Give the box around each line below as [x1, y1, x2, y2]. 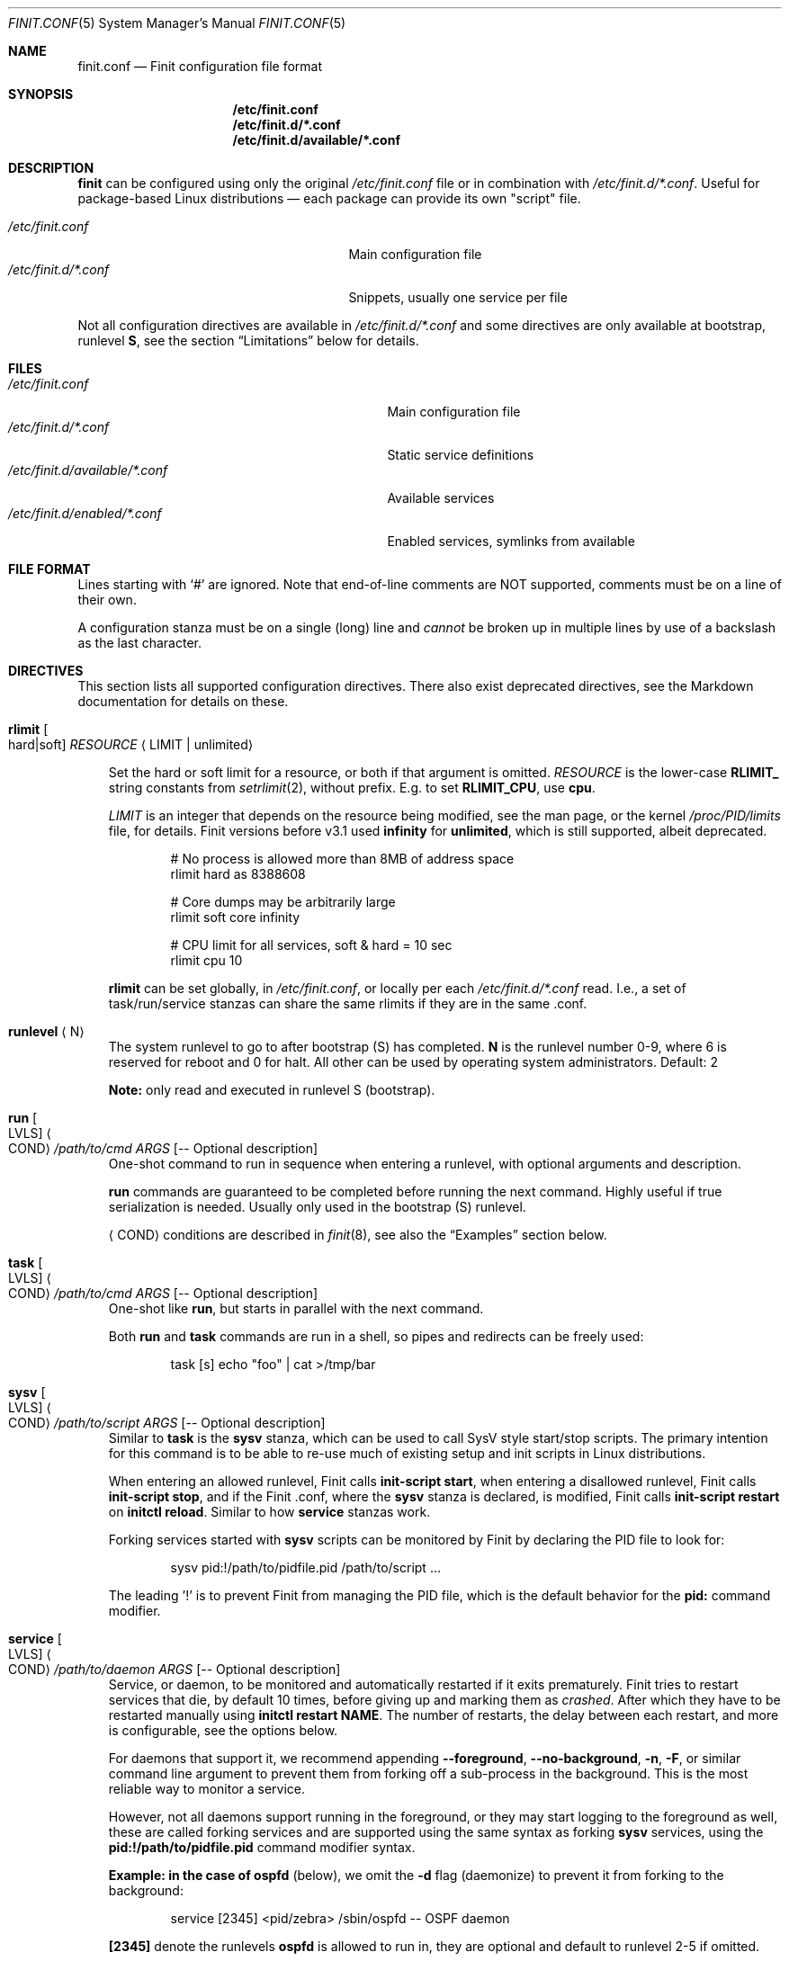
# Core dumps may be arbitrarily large [170, 894, 396, 909]
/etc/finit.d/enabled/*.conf [8, 506, 162, 521]
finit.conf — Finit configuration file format [77, 58, 323, 74]
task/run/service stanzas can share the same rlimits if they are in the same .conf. [108, 996, 587, 1011]
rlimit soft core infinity [170, 909, 300, 925]
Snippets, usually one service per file [348, 290, 568, 305]
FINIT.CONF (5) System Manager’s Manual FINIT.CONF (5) [8, 15, 346, 31]
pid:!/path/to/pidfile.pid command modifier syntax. [108, 1840, 416, 1855]
